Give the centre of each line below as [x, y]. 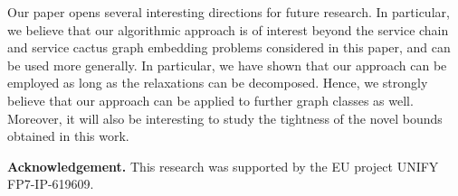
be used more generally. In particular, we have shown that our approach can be [227, 65]
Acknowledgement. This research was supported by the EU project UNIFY [223, 166]
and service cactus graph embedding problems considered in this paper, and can [229, 47]
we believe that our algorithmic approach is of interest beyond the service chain [228, 29]
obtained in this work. [68, 136]
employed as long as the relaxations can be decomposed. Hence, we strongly [218, 83]
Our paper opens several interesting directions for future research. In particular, [229, 12]
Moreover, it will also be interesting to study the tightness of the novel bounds [225, 118]
